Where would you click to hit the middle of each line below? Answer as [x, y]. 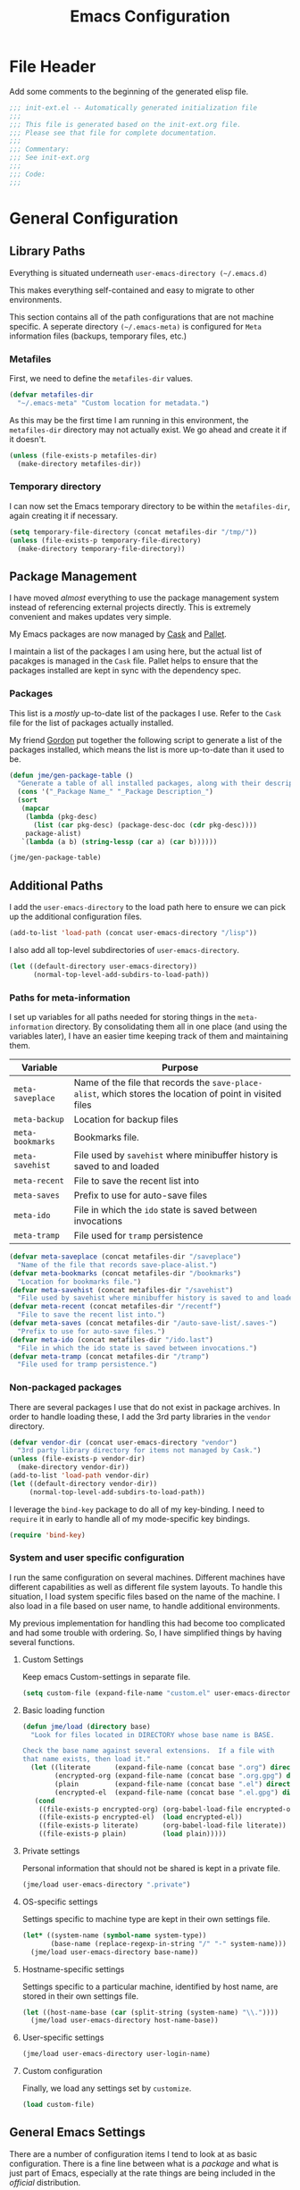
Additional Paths [56, 886]
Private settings [51, 1851]
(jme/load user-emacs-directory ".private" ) [106, 1885]
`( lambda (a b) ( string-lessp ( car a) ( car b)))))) [119, 841]
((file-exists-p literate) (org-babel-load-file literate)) [163, 1826]
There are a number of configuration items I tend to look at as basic [133, 2153]
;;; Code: [28, 174]
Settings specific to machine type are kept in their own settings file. [146, 1918]
